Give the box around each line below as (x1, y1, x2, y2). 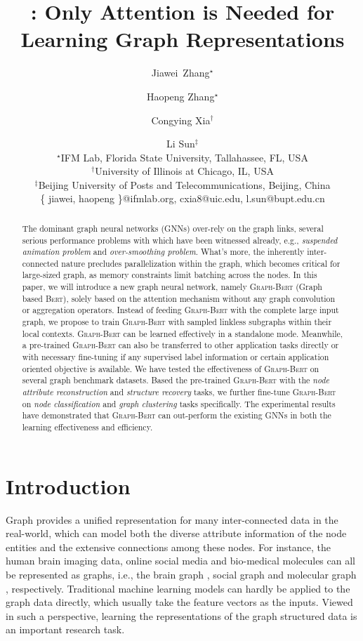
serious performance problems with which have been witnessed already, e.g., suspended (22, 234, 338, 246)
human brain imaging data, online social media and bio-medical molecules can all (6, 553, 355, 568)
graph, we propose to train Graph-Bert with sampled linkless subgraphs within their (22, 316, 332, 328)
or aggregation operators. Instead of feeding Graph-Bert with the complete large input (22, 304, 339, 316)
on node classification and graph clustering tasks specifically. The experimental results (22, 397, 336, 409)
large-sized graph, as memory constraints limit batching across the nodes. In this (22, 269, 317, 281)
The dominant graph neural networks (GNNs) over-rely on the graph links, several (22, 222, 324, 234)
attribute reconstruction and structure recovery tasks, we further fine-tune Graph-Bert (22, 386, 336, 398)
